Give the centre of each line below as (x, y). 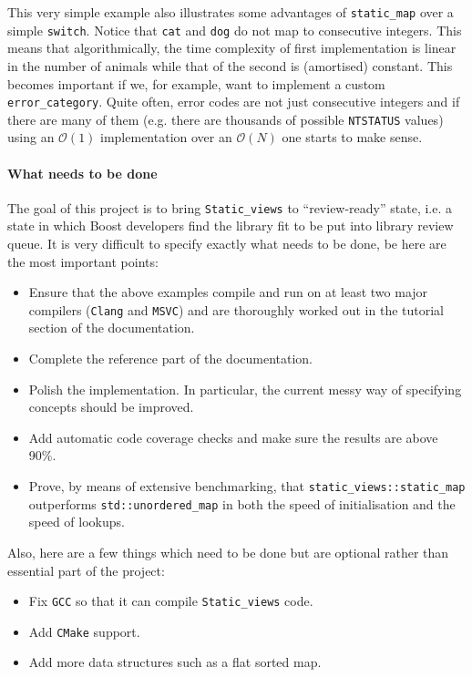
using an (31, 137)
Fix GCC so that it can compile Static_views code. (171, 601)
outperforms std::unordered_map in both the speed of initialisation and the (242, 503)
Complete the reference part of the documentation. (171, 359)
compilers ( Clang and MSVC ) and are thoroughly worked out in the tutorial (236, 309)
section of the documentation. (112, 328)
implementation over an (166, 137)
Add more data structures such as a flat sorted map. (175, 662)
